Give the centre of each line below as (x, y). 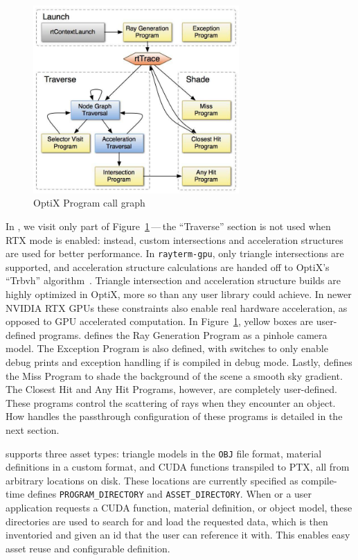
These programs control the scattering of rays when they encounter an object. (171, 402)
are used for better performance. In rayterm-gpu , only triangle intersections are (175, 253)
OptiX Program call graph (89, 203)
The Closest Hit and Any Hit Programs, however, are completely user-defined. (171, 389)
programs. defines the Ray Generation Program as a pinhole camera (183, 334)
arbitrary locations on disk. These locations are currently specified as (152, 480)
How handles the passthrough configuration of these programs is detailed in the (174, 416)
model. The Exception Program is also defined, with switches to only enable (167, 348)
